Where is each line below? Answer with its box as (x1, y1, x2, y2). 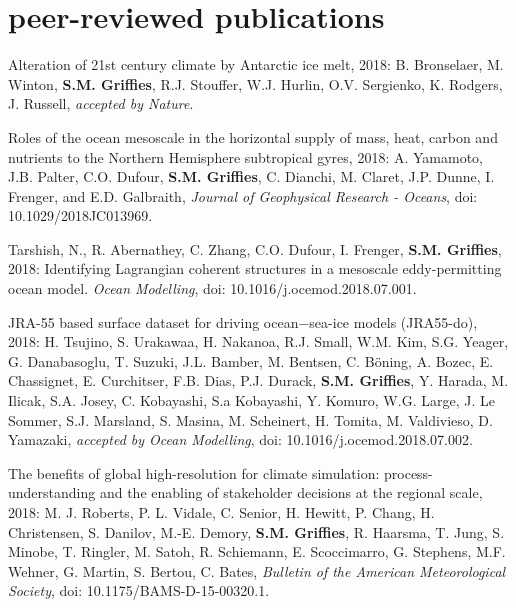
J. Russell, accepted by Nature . (8, 93, 194, 114)
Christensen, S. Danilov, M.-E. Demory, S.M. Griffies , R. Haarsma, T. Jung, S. (8, 521, 505, 542)
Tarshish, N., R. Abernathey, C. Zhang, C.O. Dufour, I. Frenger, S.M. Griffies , (8, 238, 502, 259)
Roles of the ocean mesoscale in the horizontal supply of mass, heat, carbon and (8, 126, 498, 147)
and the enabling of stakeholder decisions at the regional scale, (99, 482, 483, 503)
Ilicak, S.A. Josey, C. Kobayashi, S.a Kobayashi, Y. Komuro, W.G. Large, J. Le (8, 390, 495, 411)
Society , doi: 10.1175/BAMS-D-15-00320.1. (8, 580, 270, 601)
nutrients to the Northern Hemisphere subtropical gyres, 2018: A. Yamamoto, (8, 146, 483, 167)
